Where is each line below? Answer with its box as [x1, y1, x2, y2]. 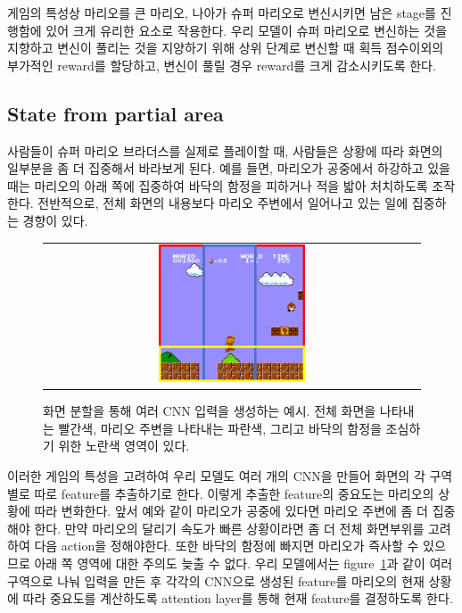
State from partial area [7, 99, 224, 127]
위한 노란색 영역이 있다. [58, 436, 190, 455]
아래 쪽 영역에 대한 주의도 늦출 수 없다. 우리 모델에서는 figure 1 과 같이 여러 [34, 553, 453, 572]
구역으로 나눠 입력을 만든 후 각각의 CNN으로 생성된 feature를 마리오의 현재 [7, 571, 425, 590]
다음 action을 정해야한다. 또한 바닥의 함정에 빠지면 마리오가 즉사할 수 [34, 536, 419, 555]
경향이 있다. [22, 211, 88, 229]
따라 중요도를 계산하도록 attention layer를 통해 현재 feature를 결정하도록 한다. [22, 589, 453, 608]
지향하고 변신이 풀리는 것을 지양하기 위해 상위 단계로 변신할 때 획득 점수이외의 [7, 38, 444, 57]
